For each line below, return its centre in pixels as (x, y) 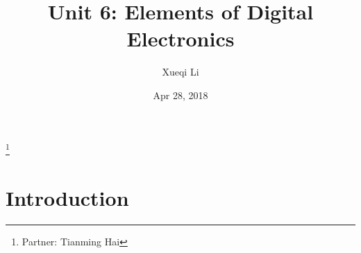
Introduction (67, 197)
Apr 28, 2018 (180, 95)
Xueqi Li (180, 72)
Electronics (180, 38)
